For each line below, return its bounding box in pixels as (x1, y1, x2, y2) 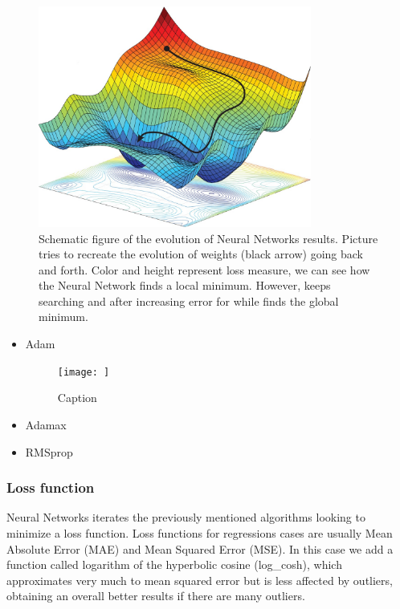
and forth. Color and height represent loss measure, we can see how (39, 261, 370, 278)
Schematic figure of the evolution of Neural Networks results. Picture (39, 229, 378, 246)
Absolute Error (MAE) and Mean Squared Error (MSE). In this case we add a (6, 540, 394, 557)
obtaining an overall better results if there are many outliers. (6, 587, 305, 604)
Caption (57, 389, 97, 406)
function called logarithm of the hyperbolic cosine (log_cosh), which (6, 556, 342, 573)
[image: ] (57, 366, 110, 378)
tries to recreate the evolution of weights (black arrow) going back (39, 246, 363, 262)
